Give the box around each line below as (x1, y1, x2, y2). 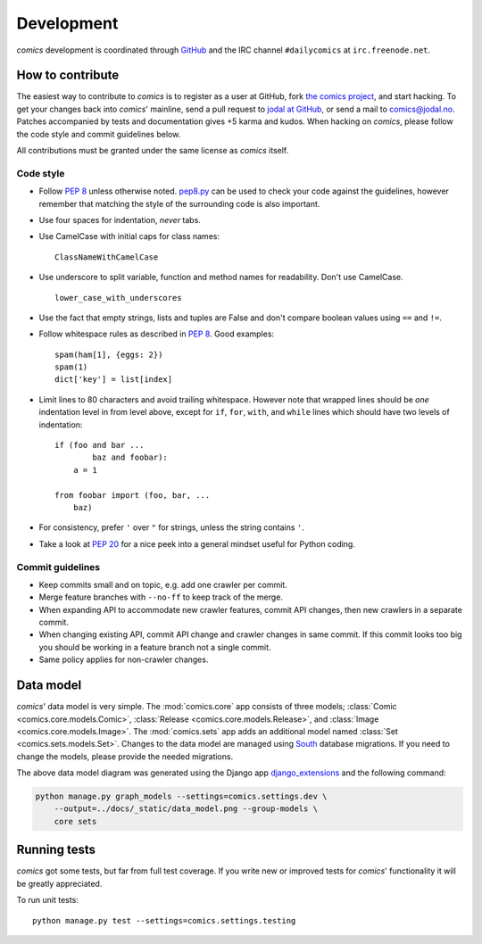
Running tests (16, 842, 96, 857)
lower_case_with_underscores (54, 293, 182, 302)
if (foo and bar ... (54, 440, 145, 451)
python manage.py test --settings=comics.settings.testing (32, 915, 296, 925)
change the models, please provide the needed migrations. (16, 750, 234, 762)
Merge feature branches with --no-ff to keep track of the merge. (38, 592, 283, 602)
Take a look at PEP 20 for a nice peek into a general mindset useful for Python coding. (38, 538, 356, 549)
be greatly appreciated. (16, 878, 103, 889)
